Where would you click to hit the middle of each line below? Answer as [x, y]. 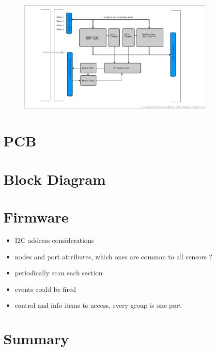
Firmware [36, 217]
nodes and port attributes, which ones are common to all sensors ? [114, 256]
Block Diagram [55, 179]
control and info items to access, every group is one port [98, 305]
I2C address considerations [54, 240]
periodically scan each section [59, 273]
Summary [36, 339]
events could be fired [45, 289]
